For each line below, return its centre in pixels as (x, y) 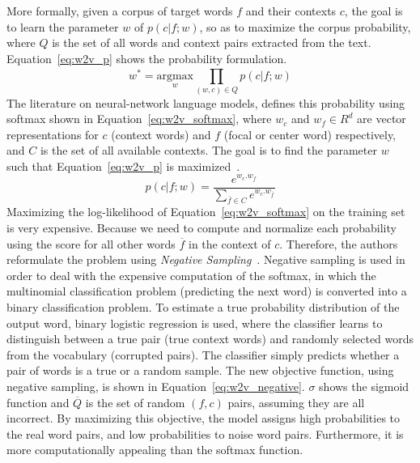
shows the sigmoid (364, 386)
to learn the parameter (63, 26)
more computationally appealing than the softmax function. (155, 450)
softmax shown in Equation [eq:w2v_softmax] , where (139, 119)
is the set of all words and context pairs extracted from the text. (212, 42)
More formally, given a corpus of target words (120, 11)
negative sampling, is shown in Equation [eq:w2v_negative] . (156, 386)
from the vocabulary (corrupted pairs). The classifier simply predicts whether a (203, 354)
